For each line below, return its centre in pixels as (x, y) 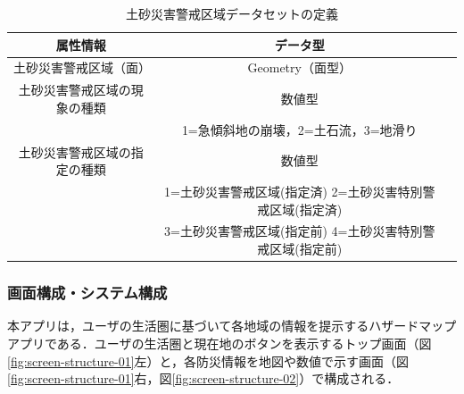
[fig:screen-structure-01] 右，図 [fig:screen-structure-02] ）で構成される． (203, 378)
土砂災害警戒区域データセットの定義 (232, 13)
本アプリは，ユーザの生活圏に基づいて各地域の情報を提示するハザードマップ (232, 326)
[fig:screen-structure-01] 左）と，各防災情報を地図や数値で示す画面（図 (208, 360)
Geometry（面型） (299, 67)
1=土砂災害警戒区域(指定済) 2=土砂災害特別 (294, 191)
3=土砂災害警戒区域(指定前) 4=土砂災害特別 (294, 231)
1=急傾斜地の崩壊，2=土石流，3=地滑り (299, 129)
